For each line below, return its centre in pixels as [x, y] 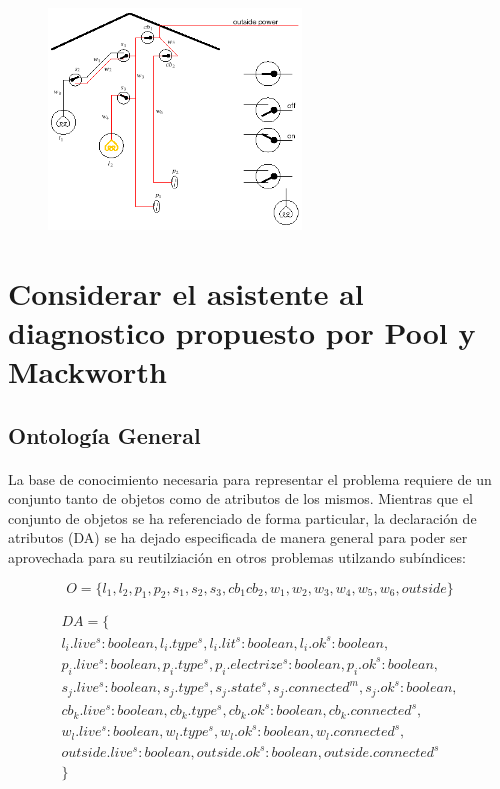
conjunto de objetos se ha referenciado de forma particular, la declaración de [242, 517]
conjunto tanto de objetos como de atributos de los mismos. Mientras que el [240, 498]
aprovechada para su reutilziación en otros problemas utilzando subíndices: [237, 556]
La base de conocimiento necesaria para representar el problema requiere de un [250, 478]
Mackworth [87, 370]
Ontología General [104, 434]
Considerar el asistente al [186, 292]
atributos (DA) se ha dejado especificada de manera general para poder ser [238, 537]
